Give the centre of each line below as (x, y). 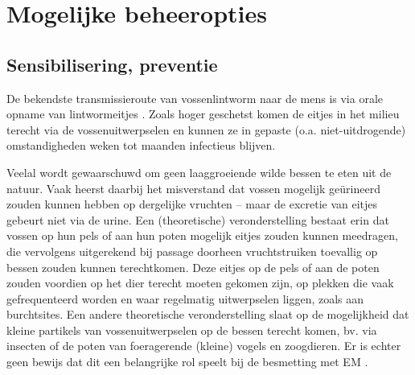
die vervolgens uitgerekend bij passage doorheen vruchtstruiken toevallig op (192, 251)
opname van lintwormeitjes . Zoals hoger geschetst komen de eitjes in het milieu (203, 114)
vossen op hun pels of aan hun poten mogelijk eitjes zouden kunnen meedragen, (202, 235)
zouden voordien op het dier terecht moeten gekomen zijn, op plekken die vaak (200, 283)
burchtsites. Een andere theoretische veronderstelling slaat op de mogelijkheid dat (208, 314)
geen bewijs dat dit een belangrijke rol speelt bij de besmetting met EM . (187, 362)
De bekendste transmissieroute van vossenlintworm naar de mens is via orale (195, 98)
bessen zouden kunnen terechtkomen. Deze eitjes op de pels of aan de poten (193, 267)
